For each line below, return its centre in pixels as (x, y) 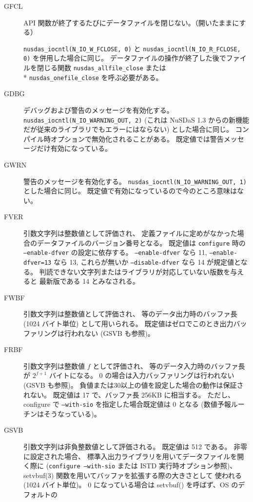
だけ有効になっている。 (74, 148)
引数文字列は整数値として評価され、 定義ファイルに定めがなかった (130, 233)
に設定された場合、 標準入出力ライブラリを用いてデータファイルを (130, 456)
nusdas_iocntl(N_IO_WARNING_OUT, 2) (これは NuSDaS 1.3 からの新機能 (136, 119)
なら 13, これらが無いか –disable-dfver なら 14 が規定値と (147, 261)
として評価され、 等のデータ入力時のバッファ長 (169, 366)
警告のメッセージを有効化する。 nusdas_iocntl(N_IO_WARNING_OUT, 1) (135, 181)
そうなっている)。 (72, 413)
